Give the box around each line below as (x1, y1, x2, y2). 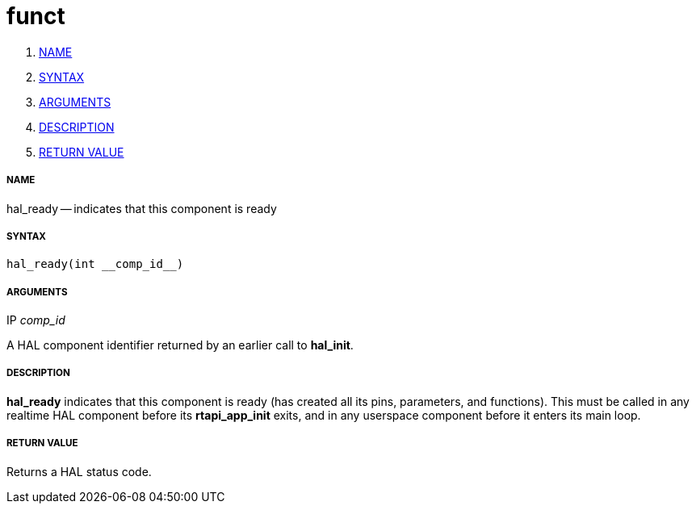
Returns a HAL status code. (6, 464, 152, 479)
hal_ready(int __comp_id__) (6, 257, 184, 271)
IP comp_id (6, 313, 65, 328)
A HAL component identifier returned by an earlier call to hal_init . (6, 338, 354, 353)
